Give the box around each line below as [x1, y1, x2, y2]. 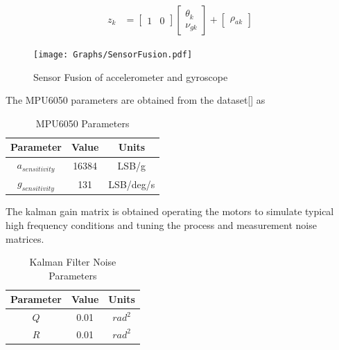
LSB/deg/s [108, 176, 155, 191]
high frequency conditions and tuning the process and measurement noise [6, 217, 317, 232]
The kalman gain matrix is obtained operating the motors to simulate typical [6, 204, 334, 219]
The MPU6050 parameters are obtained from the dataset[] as [6, 93, 266, 107]
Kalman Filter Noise [29, 255, 116, 269]
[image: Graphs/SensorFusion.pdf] [33, 50, 193, 60]
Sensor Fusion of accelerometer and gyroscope [33, 69, 228, 84]
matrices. [6, 231, 44, 246]
